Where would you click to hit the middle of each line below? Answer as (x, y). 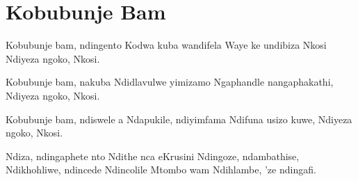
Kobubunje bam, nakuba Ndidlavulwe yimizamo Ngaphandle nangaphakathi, (170, 82)
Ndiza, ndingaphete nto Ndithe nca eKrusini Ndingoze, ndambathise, (153, 156)
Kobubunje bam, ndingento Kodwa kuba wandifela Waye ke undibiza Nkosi (166, 45)
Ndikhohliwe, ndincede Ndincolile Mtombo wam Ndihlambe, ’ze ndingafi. (161, 170)
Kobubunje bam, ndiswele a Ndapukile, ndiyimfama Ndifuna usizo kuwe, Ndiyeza (179, 119)
